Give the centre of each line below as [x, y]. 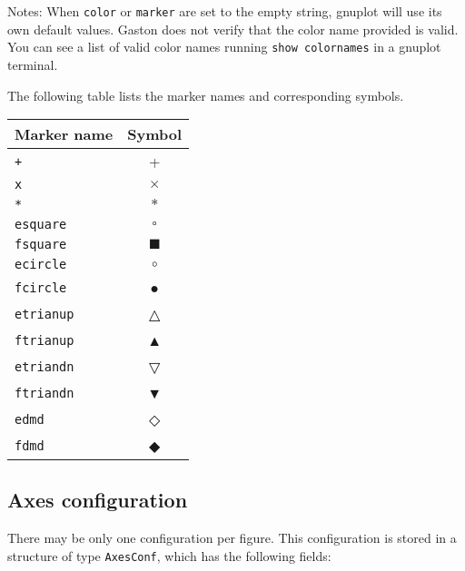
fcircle [41, 287]
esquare [41, 225]
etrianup [45, 314]
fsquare [41, 245]
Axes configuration [98, 500]
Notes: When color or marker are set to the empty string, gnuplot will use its [225, 11]
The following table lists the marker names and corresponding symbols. [206, 95]
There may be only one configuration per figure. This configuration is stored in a [232, 538]
